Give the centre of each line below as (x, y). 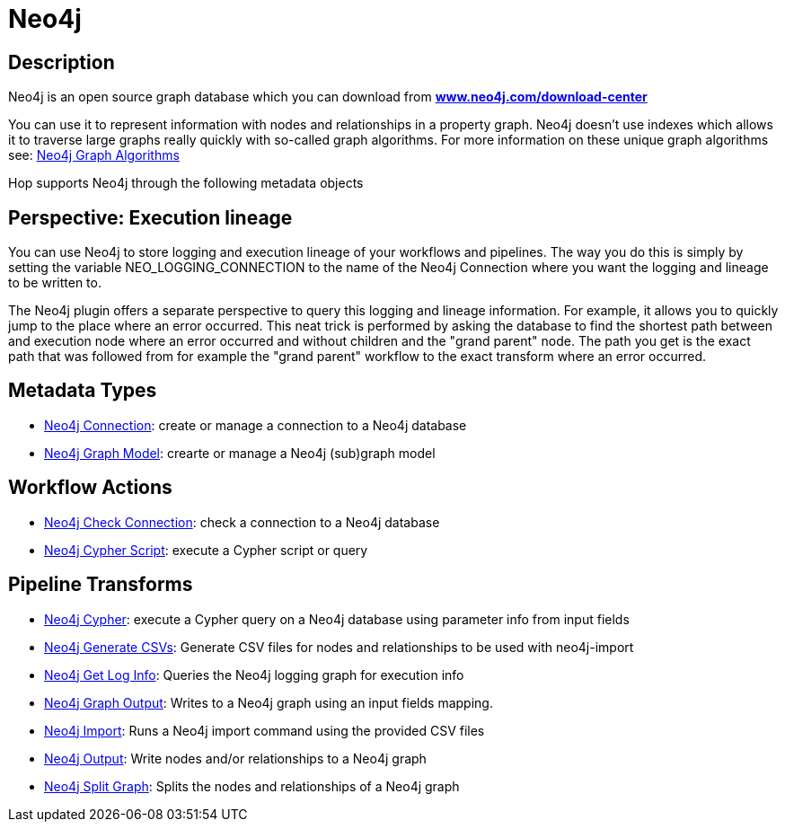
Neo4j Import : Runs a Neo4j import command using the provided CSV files (265, 730)
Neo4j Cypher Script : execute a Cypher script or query (206, 550)
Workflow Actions (90, 488)
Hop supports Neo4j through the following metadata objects (186, 183)
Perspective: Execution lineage (150, 217)
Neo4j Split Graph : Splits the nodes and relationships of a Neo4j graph (252, 786)
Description (62, 62)
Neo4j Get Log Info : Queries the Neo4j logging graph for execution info (254, 675)
